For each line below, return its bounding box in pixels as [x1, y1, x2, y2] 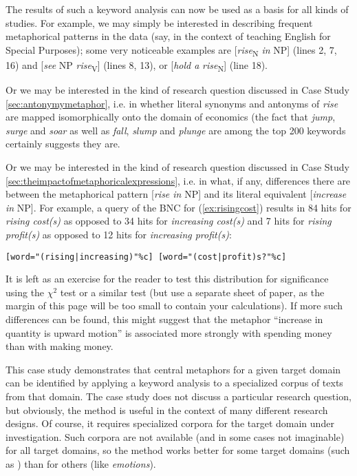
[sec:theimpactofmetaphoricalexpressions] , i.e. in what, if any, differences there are [6, 173, 351, 187]
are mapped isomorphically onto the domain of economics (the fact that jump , [6, 110, 336, 124]
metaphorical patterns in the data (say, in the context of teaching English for [6, 29, 331, 43]
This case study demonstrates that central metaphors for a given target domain [6, 362, 341, 376]
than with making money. [6, 339, 113, 353]
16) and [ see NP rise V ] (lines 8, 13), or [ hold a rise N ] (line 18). [6, 57, 268, 74]
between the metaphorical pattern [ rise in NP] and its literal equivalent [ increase [6, 187, 347, 201]
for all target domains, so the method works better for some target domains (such [6, 443, 350, 457]
